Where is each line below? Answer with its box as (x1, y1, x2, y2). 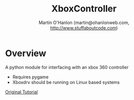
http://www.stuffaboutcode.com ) (50, 24, 118, 30)
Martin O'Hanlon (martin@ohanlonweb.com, (38, 19, 129, 25)
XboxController (51, 3, 116, 14)
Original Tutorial (5, 88, 38, 95)
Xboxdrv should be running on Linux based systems (12, 79, 120, 85)
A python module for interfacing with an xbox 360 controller (5, 64, 129, 70)
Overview (5, 47, 46, 59)
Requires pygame (12, 73, 49, 80)
